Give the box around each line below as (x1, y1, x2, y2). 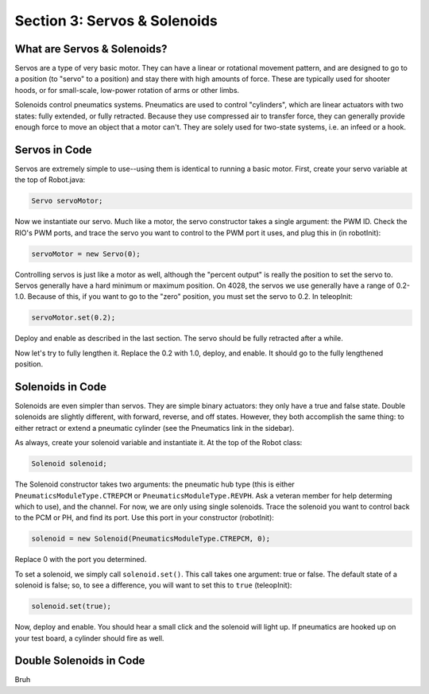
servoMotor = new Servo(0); (31, 249, 141, 258)
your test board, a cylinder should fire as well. (14, 633, 164, 643)
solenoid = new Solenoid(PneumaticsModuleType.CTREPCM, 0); (31, 534, 271, 544)
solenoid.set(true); (31, 602, 111, 611)
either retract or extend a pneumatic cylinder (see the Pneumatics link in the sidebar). (14, 423, 295, 432)
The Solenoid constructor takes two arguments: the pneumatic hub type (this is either (14, 479, 296, 489)
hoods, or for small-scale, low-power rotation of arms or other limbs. (14, 85, 240, 95)
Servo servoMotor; (31, 196, 103, 206)
